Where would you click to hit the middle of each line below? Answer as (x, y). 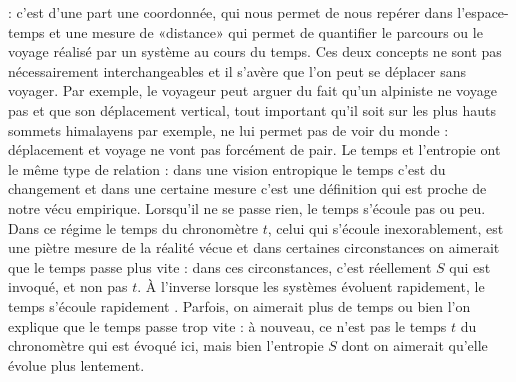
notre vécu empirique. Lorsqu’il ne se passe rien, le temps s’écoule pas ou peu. (247, 207)
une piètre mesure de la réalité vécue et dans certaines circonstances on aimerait (254, 247)
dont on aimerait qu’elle (414, 345)
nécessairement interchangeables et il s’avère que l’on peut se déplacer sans (237, 70)
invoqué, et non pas (68, 286)
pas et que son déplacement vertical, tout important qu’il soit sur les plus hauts (252, 109)
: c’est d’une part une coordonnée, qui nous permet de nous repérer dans (230, 12)
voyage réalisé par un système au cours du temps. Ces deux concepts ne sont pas (255, 51)
